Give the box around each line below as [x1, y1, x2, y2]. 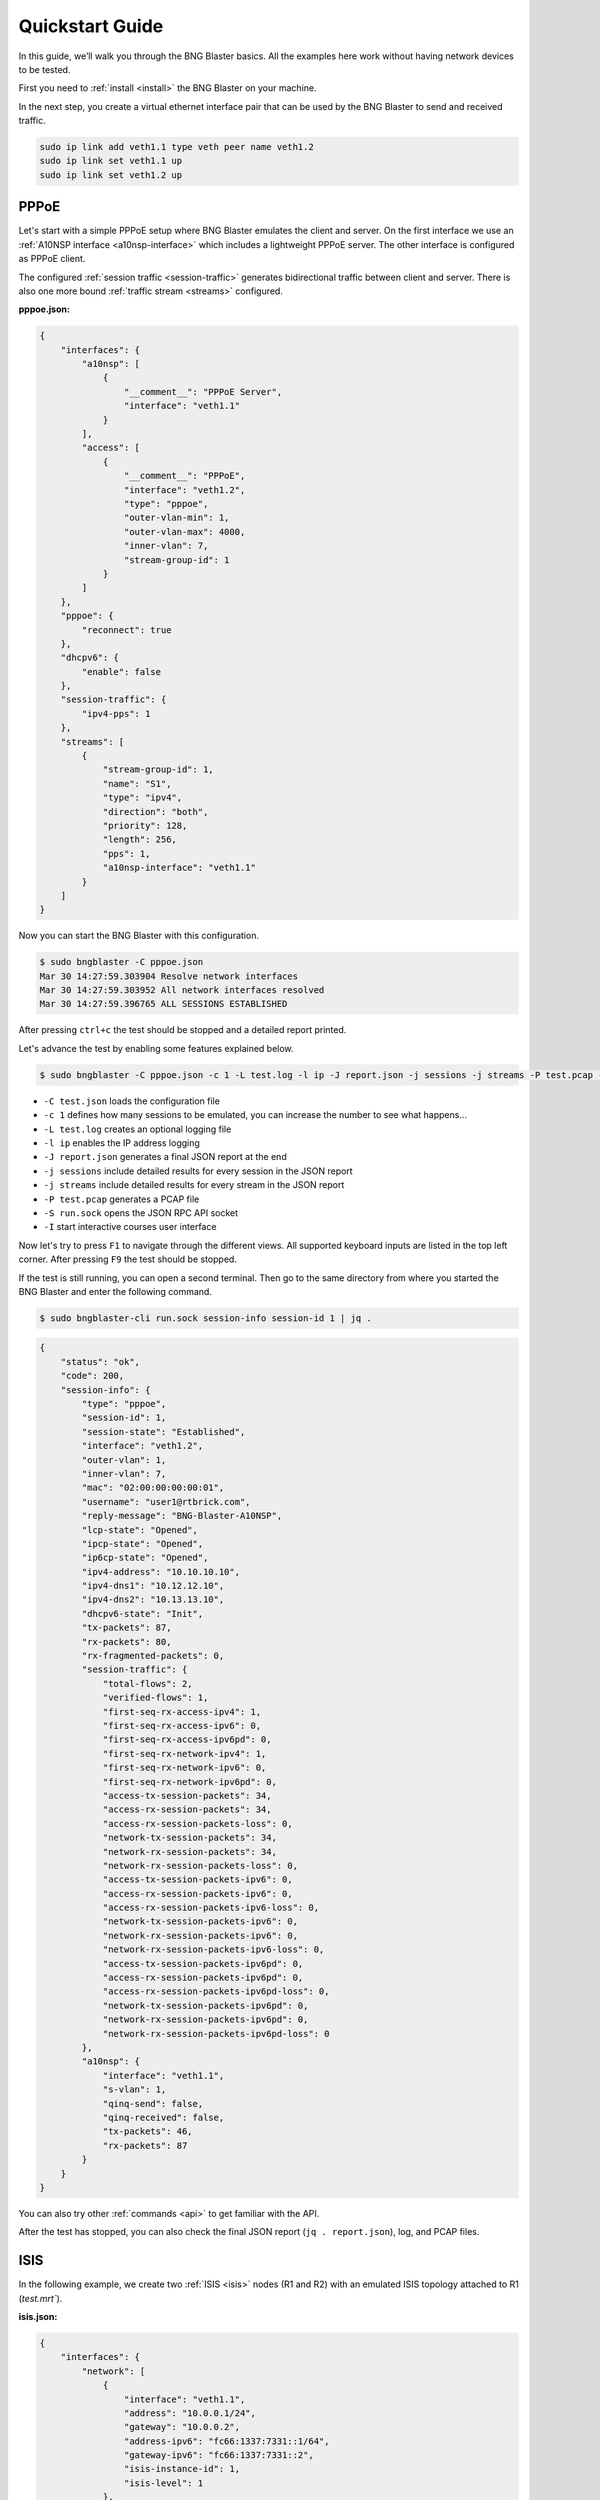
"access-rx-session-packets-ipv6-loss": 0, [102, 1902, 320, 1914]
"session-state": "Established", [81, 1426, 246, 1437]
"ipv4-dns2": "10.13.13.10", [81, 1594, 225, 1605]
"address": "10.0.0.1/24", [123, 2407, 257, 2419]
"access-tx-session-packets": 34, [102, 1790, 272, 1801]
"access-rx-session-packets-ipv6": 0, [102, 1888, 294, 1899]
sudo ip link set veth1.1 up [39, 155, 183, 167]
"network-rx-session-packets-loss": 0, [102, 1860, 299, 1871]
